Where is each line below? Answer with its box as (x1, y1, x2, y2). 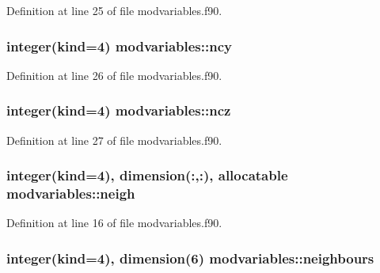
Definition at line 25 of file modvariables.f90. (6, 2, 222, 18)
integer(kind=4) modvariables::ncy (6, 36, 232, 55)
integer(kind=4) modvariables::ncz (6, 100, 231, 120)
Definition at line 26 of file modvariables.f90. (6, 66, 222, 83)
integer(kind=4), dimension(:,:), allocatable (6, 165, 288, 185)
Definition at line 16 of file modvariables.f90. (6, 214, 222, 231)
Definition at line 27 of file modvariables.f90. (6, 131, 222, 148)
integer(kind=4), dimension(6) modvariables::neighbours (6, 248, 374, 267)
